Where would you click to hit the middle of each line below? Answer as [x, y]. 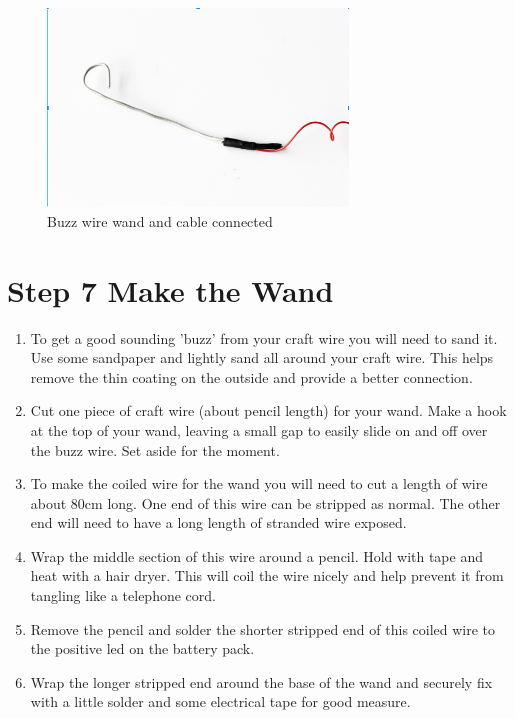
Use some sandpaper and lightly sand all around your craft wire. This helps [262, 357]
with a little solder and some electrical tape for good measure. [220, 701]
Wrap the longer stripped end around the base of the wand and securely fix [261, 681]
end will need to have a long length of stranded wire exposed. [218, 522]
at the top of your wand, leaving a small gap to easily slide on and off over [259, 429]
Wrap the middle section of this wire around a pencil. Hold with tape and [256, 555]
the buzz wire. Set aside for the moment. [155, 449]
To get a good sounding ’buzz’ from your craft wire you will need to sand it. [264, 337]
